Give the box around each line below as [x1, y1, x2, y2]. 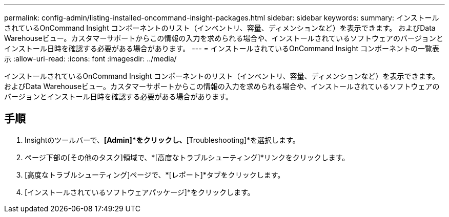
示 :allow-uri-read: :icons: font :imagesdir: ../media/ [4, 54, 177, 63]
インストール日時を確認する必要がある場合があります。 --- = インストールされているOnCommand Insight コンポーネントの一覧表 [4, 44, 439, 53]
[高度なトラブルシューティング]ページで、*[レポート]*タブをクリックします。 [25, 170, 285, 179]
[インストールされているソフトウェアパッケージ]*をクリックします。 [25, 187, 255, 197]
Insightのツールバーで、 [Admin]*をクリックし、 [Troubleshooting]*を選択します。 [25, 135, 300, 144]
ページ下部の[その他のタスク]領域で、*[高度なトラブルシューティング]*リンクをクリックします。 [25, 153, 350, 162]
